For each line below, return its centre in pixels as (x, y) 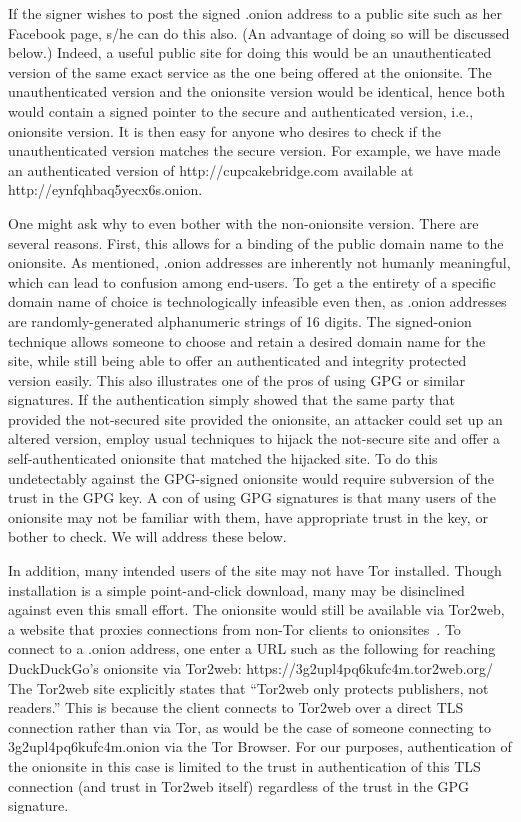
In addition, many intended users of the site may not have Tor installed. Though (255, 570)
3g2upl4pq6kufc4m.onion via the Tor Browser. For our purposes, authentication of (260, 746)
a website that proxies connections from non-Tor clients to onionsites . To (234, 628)
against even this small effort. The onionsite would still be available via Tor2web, (256, 609)
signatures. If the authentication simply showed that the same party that (231, 399)
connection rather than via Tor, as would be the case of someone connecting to (249, 726)
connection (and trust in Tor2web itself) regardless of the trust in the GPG (239, 785)
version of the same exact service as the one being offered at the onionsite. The (250, 71)
